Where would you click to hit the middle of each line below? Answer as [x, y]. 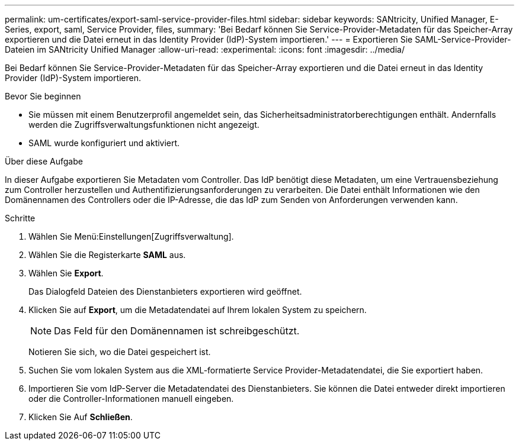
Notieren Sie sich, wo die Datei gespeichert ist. [120, 352]
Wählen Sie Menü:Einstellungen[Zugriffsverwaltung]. [131, 236]
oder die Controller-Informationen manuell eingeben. [131, 399]
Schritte [20, 218]
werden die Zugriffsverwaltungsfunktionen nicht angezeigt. [144, 125]
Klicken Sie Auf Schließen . [81, 417]
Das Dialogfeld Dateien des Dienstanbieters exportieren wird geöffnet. [165, 291]
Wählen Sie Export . [66, 273]
